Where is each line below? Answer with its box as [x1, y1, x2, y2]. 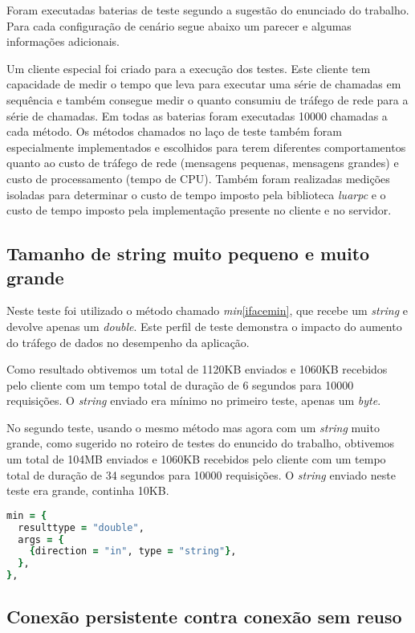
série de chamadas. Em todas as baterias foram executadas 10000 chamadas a [6, 107, 388, 124]
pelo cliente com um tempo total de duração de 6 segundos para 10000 [6, 376, 354, 393]
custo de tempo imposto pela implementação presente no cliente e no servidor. [6, 202, 392, 218]
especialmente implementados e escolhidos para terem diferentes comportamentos [6, 138, 406, 155]
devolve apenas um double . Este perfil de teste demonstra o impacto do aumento [6, 317, 402, 334]
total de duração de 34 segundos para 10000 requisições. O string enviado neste [6, 466, 396, 483]
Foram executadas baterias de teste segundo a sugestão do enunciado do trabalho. [6, 2, 409, 18]
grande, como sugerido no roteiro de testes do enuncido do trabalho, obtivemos [6, 435, 395, 451]
